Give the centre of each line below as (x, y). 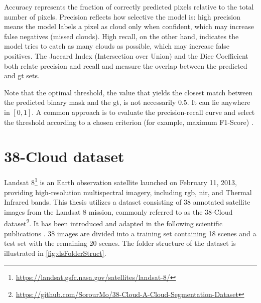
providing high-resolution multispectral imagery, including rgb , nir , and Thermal (128, 192)
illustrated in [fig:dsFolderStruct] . (55, 253)
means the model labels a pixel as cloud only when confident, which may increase (129, 26)
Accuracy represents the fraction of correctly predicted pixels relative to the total (129, 7)
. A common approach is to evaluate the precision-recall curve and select (143, 112)
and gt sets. (22, 75)
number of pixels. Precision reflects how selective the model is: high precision (122, 16)
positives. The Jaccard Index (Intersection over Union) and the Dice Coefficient (126, 55)
